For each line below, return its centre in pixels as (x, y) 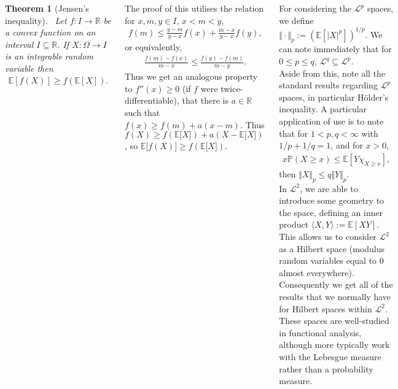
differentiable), (152, 100)
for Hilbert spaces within (326, 308)
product (294, 224)
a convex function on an (50, 32)
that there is (205, 100)
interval (19, 44)
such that (142, 112)
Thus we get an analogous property (191, 76)
